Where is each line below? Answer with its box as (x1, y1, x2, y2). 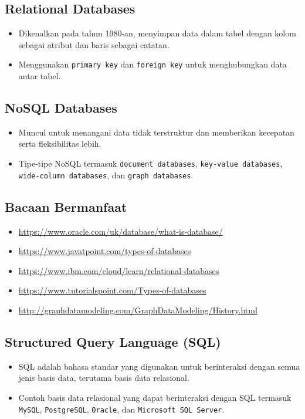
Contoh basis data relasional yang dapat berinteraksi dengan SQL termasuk (18, 391, 292, 403)
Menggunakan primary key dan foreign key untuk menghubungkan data (18, 58, 287, 70)
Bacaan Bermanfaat (5, 197, 127, 215)
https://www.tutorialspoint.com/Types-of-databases (18, 284, 206, 296)
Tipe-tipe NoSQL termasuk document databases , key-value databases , (18, 157, 283, 170)
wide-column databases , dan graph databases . (18, 168, 194, 181)
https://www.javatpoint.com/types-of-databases (18, 245, 191, 257)
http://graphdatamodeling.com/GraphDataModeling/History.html (18, 303, 257, 316)
